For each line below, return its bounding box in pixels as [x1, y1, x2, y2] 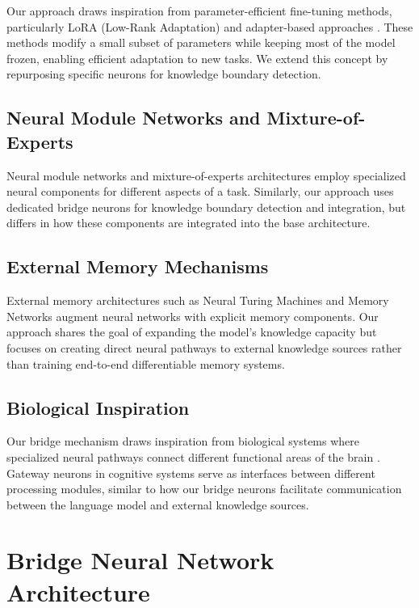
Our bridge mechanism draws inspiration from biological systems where [6, 433, 360, 450]
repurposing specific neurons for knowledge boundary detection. [6, 65, 321, 82]
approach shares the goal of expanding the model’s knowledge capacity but [6, 323, 377, 340]
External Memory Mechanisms [6, 254, 269, 279]
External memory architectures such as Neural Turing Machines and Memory [6, 292, 389, 309]
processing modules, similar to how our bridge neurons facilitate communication [6, 480, 402, 497]
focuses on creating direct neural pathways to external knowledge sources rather [6, 339, 402, 356]
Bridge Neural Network [6, 543, 274, 576]
